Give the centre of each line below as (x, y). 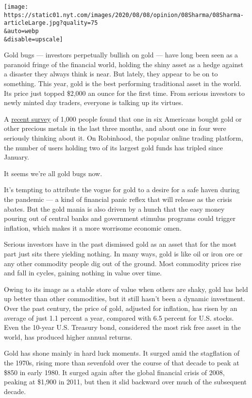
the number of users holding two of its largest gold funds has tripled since (114, 147)
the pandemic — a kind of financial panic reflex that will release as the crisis (118, 199)
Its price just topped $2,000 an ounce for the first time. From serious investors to (125, 93)
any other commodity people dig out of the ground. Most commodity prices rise (123, 263)
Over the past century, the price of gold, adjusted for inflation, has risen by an (121, 308)
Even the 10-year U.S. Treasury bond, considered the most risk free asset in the (122, 327)
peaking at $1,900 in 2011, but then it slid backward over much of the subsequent (126, 382)
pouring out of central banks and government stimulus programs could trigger (120, 218)
